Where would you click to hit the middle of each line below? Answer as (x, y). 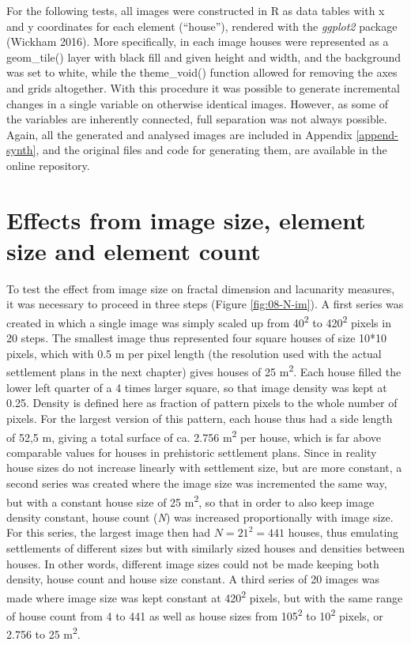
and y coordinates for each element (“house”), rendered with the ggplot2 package (202, 26)
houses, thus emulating (343, 532)
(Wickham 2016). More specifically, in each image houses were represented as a (198, 41)
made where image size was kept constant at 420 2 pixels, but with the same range (205, 596)
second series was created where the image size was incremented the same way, (197, 483)
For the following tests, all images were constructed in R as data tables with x (196, 10)
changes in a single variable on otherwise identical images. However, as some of (198, 103)
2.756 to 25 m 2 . (43, 633)
